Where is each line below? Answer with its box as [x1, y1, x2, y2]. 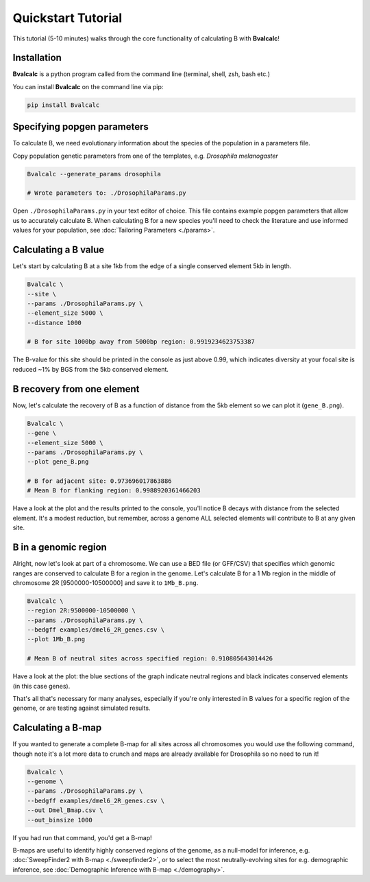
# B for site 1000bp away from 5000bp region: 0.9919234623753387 [27, 338, 255, 346]
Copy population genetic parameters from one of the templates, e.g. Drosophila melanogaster [12, 152, 279, 160]
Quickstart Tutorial [12, 10, 123, 25]
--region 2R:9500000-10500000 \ [27, 607, 136, 615]
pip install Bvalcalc [27, 101, 100, 109]
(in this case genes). [12, 682, 71, 690]
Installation [12, 52, 62, 64]
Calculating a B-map [12, 722, 102, 734]
